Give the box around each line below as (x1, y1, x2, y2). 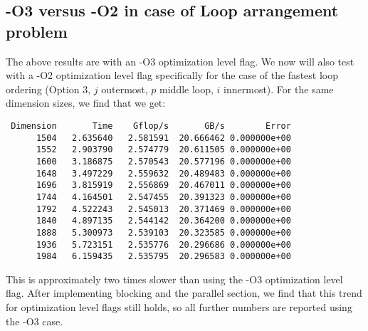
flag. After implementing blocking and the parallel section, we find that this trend (6, 285, 362, 300)
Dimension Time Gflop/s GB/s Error (11, 120, 291, 131)
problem (6, 20, 68, 42)
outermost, (101, 81, 148, 96)
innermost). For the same (224, 81, 334, 96)
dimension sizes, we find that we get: (6, 95, 166, 110)
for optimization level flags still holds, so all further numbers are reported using (6, 300, 352, 315)
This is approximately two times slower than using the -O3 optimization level (6, 271, 343, 286)
